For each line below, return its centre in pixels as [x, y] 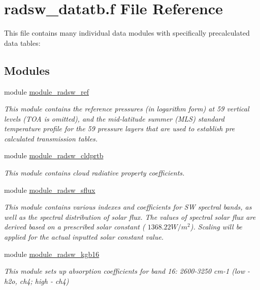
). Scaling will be [216, 227]
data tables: [22, 42]
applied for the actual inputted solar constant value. [84, 237]
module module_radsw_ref [47, 91]
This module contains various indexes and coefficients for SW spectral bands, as [128, 207]
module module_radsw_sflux [50, 190]
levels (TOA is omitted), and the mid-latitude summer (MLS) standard [114, 118]
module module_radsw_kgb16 [52, 254]
